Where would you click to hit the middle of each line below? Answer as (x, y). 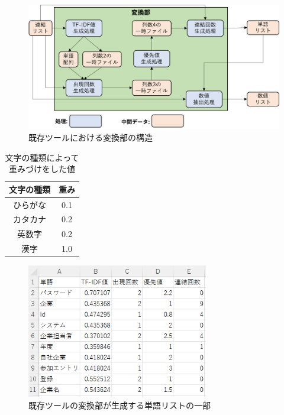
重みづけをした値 (42, 169)
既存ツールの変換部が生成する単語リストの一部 (120, 405)
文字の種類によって (42, 157)
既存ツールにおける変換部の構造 (91, 137)
